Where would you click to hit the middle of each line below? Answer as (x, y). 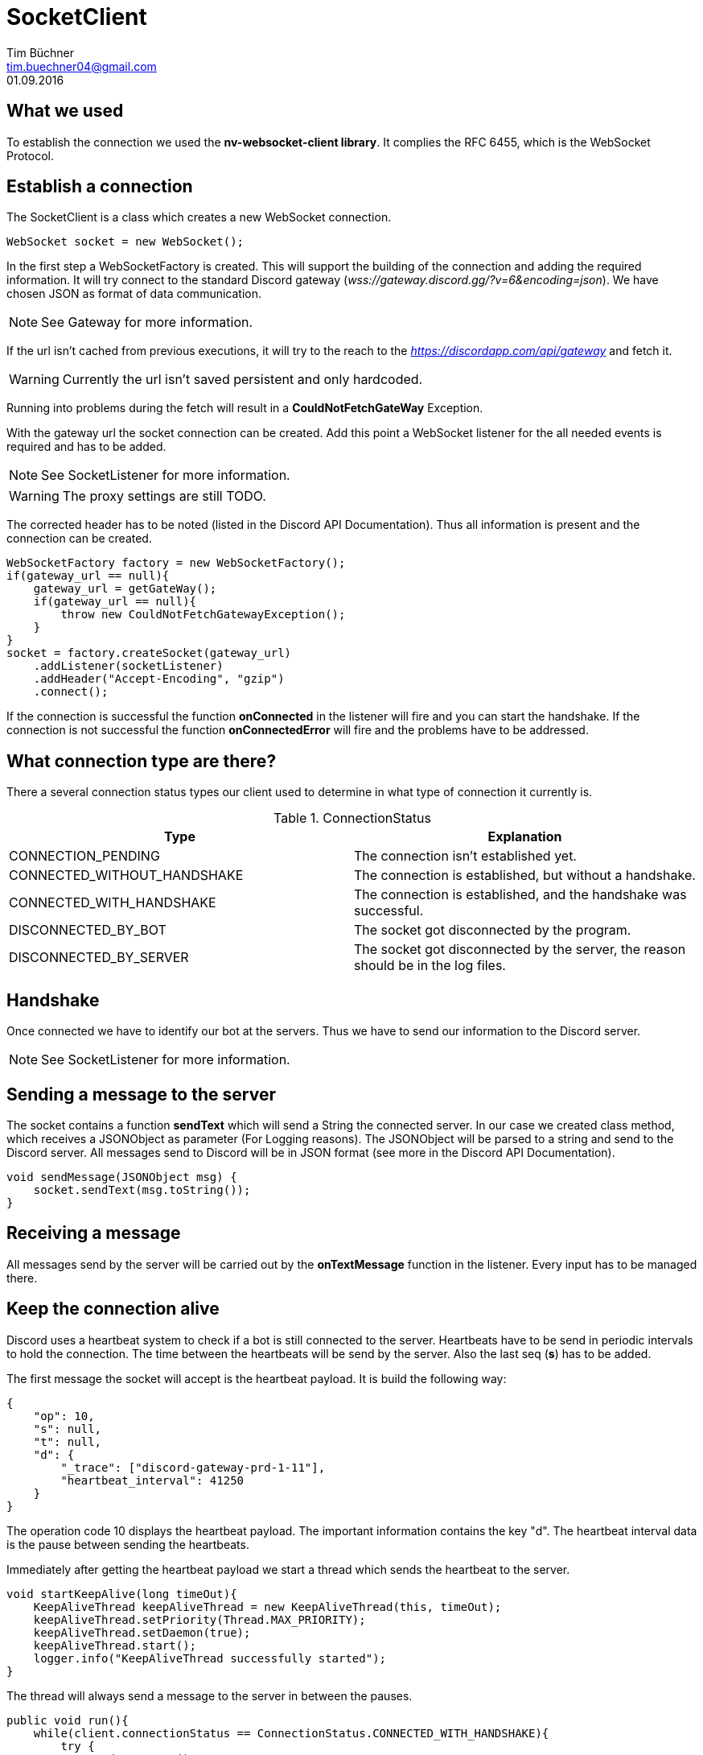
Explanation (525, 837)
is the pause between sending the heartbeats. (128, 1544)
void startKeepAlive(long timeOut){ (122, 1594)
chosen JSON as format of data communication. (134, 294)
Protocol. (31, 155)
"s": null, (68, 1429)
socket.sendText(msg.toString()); (142, 1189)
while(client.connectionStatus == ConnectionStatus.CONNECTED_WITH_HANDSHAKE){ (291, 1733)
